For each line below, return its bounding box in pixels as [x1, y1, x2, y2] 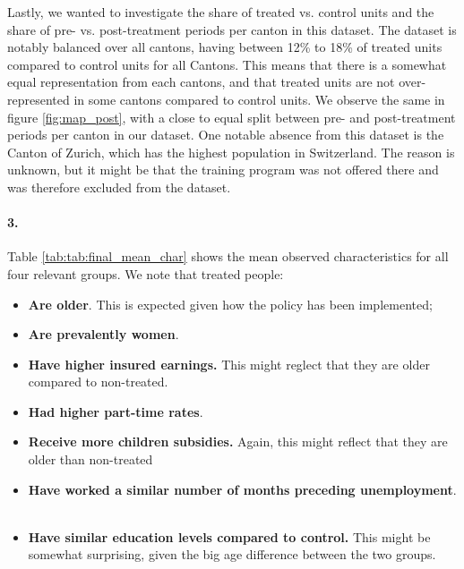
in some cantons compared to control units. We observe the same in [73, 89, 445, 108]
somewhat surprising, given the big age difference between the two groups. [28, 545, 436, 564]
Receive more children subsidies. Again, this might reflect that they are [28, 432, 448, 451]
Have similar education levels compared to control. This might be [28, 527, 431, 546]
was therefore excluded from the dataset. [7, 177, 231, 196]
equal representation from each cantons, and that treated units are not [7, 72, 395, 91]
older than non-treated [28, 450, 153, 469]
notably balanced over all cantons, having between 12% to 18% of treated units [7, 38, 443, 56]
